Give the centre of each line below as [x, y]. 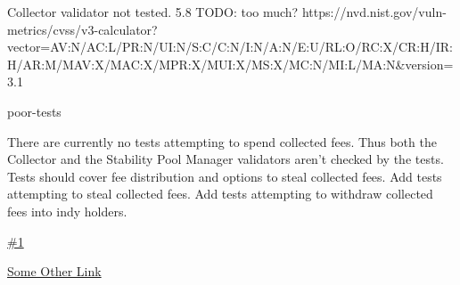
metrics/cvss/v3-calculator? [82, 29]
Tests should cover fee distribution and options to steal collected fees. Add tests [225, 176]
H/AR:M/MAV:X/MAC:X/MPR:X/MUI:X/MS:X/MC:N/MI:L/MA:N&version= [230, 64]
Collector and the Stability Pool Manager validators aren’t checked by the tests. [226, 159]
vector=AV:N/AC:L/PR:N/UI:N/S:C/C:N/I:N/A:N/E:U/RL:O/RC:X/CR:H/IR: [230, 47]
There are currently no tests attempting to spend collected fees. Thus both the [222, 141]
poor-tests [34, 111]
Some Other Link [54, 271]
